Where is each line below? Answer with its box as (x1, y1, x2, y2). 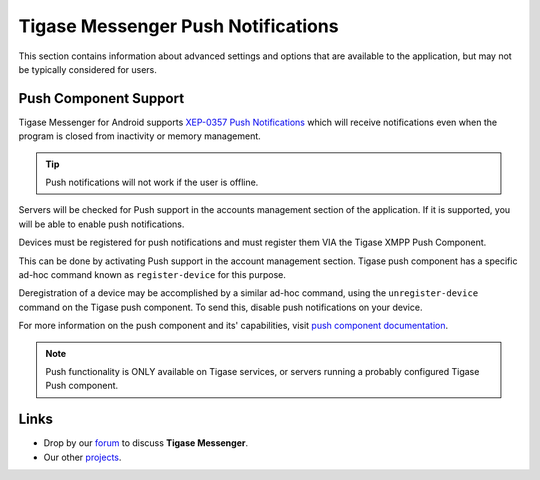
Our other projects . (43, 451, 122, 463)
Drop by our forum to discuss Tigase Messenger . (43, 437, 249, 449)
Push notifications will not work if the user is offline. (45, 176, 259, 189)
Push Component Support (18, 90, 185, 107)
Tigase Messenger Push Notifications (18, 15, 339, 37)
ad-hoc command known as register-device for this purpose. (18, 268, 287, 280)
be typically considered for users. (18, 63, 157, 75)
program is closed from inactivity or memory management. (18, 130, 262, 142)
